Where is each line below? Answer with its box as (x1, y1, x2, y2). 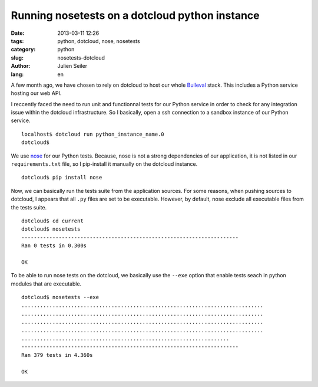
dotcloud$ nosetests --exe (21, 294, 100, 301)
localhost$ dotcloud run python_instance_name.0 (21, 130, 164, 137)
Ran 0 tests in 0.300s (21, 242, 87, 249)
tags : (11, 37, 24, 44)
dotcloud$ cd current (21, 217, 84, 224)
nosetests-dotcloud (57, 54, 105, 61)
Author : (11, 63, 31, 70)
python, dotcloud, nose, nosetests (57, 37, 141, 44)
